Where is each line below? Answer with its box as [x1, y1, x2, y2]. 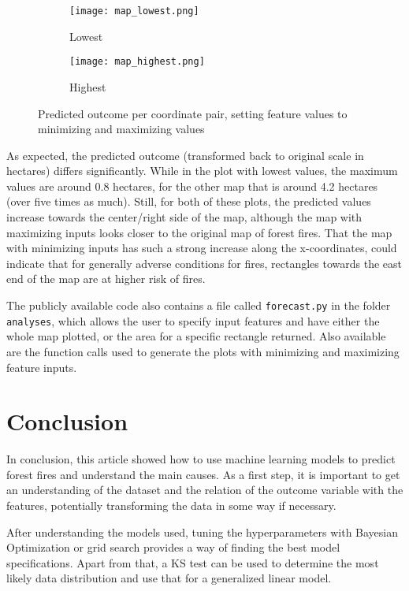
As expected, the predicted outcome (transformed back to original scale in [6, 147, 364, 163]
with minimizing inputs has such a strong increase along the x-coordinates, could [6, 240, 397, 256]
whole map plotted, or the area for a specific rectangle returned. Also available [6, 328, 386, 344]
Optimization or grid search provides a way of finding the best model [6, 539, 340, 556]
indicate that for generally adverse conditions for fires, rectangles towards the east [6, 255, 402, 271]
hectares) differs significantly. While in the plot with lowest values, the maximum [6, 162, 398, 179]
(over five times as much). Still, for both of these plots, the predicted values [6, 193, 371, 210]
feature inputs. [6, 359, 77, 375]
